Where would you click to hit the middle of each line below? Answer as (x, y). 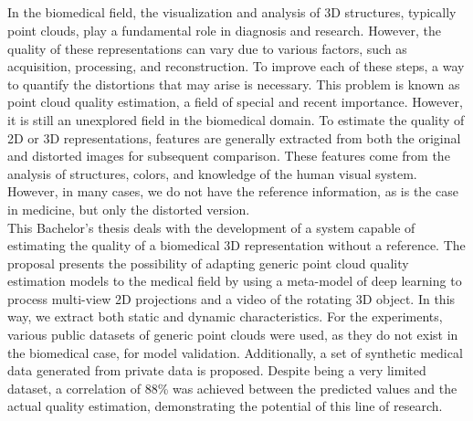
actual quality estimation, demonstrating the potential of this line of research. (225, 406)
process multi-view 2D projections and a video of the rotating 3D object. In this (231, 298)
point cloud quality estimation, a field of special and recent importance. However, (235, 102)
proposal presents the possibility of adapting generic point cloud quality (208, 263)
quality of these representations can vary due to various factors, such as (207, 48)
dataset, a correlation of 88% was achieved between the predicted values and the (232, 388)
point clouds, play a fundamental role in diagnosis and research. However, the (224, 30)
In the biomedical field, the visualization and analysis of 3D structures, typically (232, 12)
